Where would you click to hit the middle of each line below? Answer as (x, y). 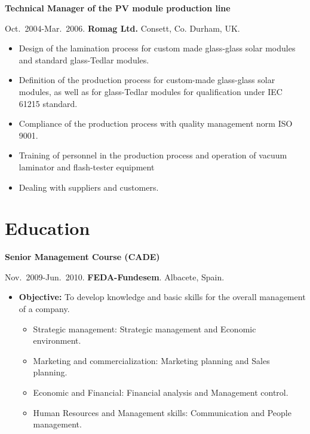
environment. (57, 340)
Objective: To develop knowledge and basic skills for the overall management (162, 297)
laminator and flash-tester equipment (87, 166)
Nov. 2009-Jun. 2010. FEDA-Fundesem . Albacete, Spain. (115, 276)
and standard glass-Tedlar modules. (84, 59)
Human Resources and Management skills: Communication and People (162, 412)
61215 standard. (48, 103)
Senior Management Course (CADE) (82, 257)
